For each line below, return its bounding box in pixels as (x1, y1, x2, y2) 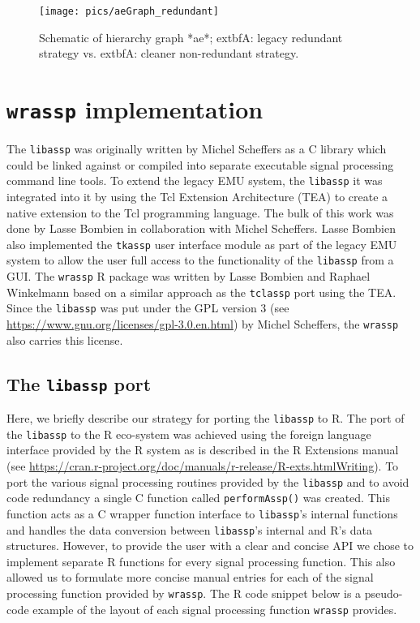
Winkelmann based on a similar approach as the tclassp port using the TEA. (6, 283, 396, 300)
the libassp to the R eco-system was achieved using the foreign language (6, 425, 371, 442)
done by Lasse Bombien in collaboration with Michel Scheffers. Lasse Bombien (6, 220, 396, 237)
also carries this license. (6, 331, 123, 348)
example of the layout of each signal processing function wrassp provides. (32, 600, 397, 617)
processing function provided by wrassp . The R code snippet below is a (6, 585, 362, 601)
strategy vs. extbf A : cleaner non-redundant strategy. (39, 45, 299, 62)
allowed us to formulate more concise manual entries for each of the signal (6, 569, 374, 586)
